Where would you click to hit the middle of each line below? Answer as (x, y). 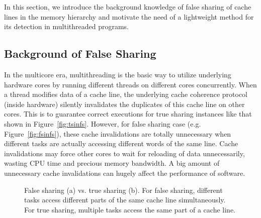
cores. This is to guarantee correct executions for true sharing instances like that (128, 114)
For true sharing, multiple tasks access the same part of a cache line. (130, 209)
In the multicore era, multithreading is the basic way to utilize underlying (118, 74)
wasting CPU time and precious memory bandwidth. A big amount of (112, 163)
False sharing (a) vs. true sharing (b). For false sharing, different (123, 190)
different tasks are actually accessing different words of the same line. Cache (121, 143)
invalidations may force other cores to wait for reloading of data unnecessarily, (124, 153)
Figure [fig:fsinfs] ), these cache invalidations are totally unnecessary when (118, 133)
